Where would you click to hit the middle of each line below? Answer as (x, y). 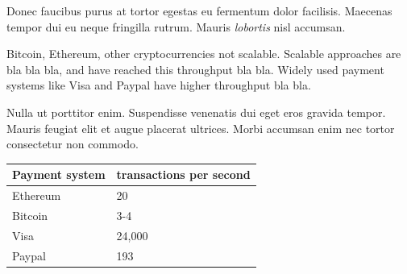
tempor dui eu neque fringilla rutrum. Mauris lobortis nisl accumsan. (176, 26)
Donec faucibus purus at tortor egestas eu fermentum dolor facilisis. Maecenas (199, 10)
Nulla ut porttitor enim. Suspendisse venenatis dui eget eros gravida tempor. (196, 112)
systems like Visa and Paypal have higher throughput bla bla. (159, 85)
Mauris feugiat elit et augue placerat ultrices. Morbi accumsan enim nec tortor (201, 128)
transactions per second (183, 174)
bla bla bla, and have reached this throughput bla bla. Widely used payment (195, 69)
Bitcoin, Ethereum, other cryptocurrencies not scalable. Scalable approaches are (204, 54)
